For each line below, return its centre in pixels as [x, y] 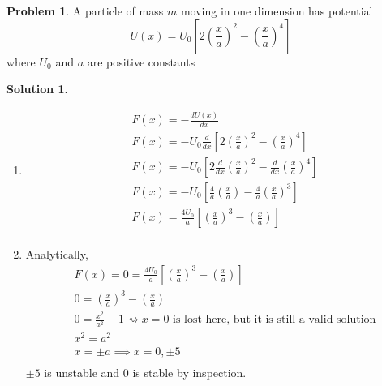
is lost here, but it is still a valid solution [275, 320]
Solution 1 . [37, 89]
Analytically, [57, 254]
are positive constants [141, 61]
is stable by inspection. [189, 372]
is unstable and [82, 372]
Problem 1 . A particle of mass [85, 11]
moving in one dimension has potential [277, 11]
